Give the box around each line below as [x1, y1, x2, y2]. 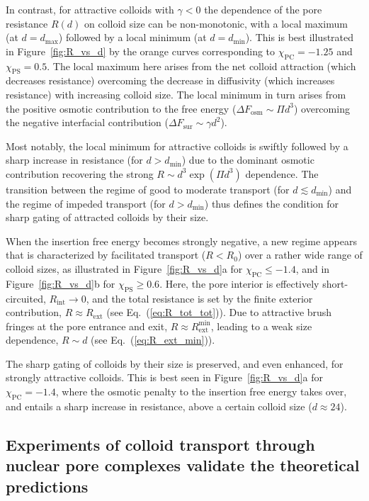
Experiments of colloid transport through [6, 433, 315, 455]
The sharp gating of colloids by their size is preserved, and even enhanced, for [6, 356, 344, 371]
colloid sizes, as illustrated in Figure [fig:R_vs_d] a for [6, 261, 243, 276]
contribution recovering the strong [6, 166, 154, 181]
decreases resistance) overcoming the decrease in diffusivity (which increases [6, 73, 335, 88]
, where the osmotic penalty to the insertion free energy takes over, [55, 384, 347, 399]
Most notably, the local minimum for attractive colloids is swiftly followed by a [6, 138, 348, 153]
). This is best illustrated [245, 30, 354, 45]
